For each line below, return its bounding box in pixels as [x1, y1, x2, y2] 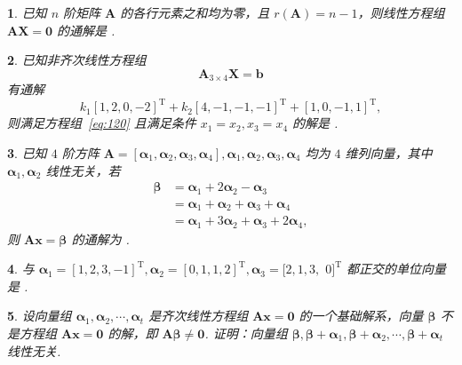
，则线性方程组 [357, 4, 445, 21]
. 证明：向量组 [204, 323, 288, 342]
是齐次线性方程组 [148, 306, 249, 325]
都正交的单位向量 [346, 259, 447, 278]
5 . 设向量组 [7, 306, 72, 325]
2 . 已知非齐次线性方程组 [7, 51, 147, 69]
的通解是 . [57, 20, 115, 39]
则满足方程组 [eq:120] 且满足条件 [7, 114, 196, 132]
